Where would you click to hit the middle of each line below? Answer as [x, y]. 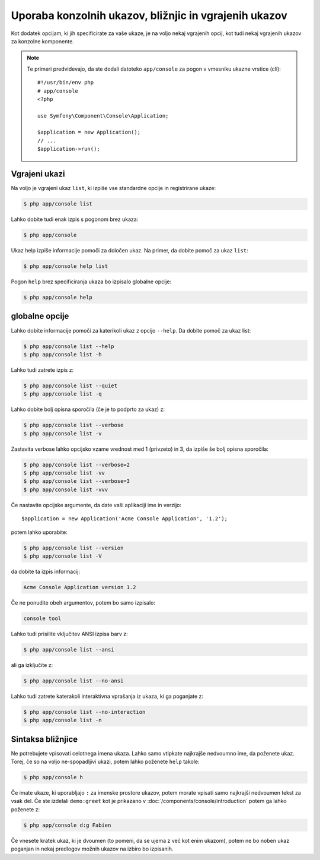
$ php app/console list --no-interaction [84, 712]
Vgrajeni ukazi [38, 174]
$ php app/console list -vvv [66, 489]
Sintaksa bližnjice [44, 739]
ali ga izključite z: [32, 665]
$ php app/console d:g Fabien [67, 825]
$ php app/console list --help [69, 346]
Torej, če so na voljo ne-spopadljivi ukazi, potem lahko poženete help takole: [105, 762]
